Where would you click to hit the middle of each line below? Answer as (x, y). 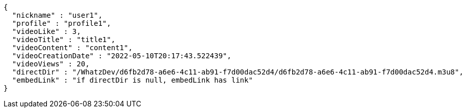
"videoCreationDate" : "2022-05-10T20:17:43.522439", (122, 56)
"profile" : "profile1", (61, 23)
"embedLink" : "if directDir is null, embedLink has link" (132, 80)
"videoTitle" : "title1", (64, 40)
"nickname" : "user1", (57, 15)
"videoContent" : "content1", (72, 48)
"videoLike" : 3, (46, 31)
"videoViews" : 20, (51, 64)
